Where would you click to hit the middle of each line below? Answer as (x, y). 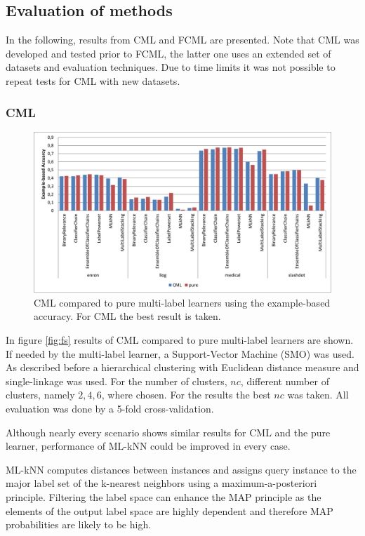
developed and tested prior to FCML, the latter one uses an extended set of (168, 53)
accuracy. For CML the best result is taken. (127, 316)
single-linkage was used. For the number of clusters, (117, 381)
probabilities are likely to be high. (79, 524)
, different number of (285, 381)
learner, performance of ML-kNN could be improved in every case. (148, 446)
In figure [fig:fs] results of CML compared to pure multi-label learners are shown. (180, 339)
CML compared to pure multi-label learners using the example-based (182, 302)
